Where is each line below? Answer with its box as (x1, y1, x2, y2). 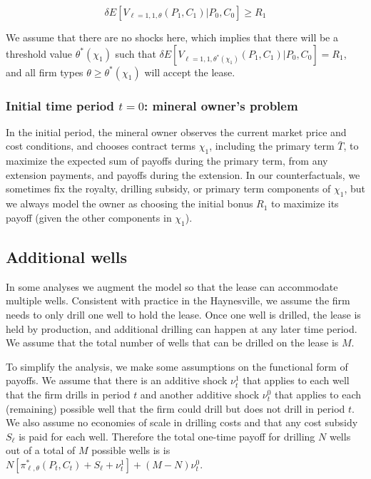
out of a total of (6, 443, 76, 458)
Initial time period (6, 96, 115, 114)
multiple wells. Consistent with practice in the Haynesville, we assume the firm (6, 293, 350, 308)
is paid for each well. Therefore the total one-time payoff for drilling (19, 428, 315, 443)
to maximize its (271, 196, 339, 211)
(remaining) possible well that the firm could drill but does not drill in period (6, 401, 345, 416)
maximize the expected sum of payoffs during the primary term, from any (6, 153, 328, 168)
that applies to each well (243, 373, 350, 388)
